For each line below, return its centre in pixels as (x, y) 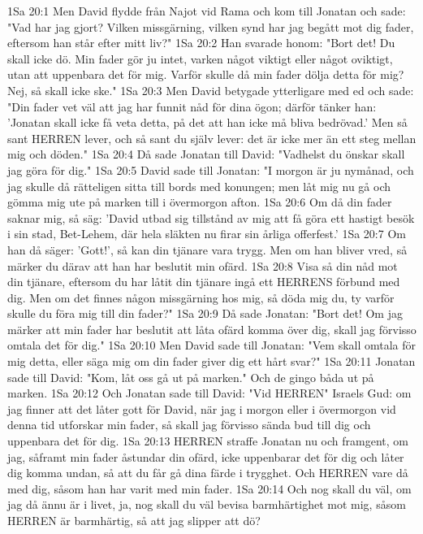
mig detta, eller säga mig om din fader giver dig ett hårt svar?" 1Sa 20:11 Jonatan (211, 361)
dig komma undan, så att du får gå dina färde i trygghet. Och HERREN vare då (208, 473)
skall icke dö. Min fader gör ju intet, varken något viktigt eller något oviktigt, (200, 58)
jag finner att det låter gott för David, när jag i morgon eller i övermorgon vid (202, 408)
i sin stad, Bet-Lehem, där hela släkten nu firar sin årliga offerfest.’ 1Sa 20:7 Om (207, 234)
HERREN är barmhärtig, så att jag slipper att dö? (134, 520)
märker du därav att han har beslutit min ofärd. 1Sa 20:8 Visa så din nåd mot (203, 265)
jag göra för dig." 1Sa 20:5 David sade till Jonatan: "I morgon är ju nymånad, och (211, 169)
